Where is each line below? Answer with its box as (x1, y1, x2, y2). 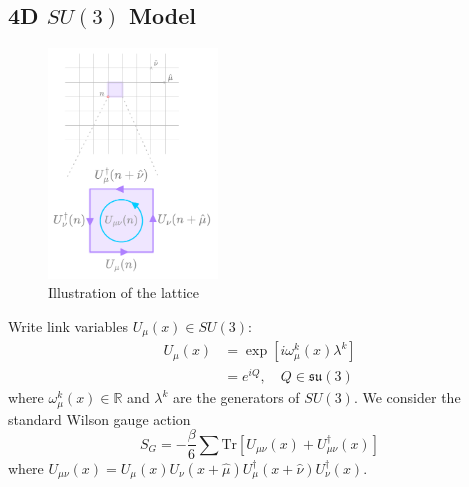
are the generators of (173, 387, 300, 408)
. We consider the (353, 387, 461, 408)
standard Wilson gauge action (8, 408, 191, 429)
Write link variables (8, 315, 128, 336)
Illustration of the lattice (48, 282, 200, 303)
